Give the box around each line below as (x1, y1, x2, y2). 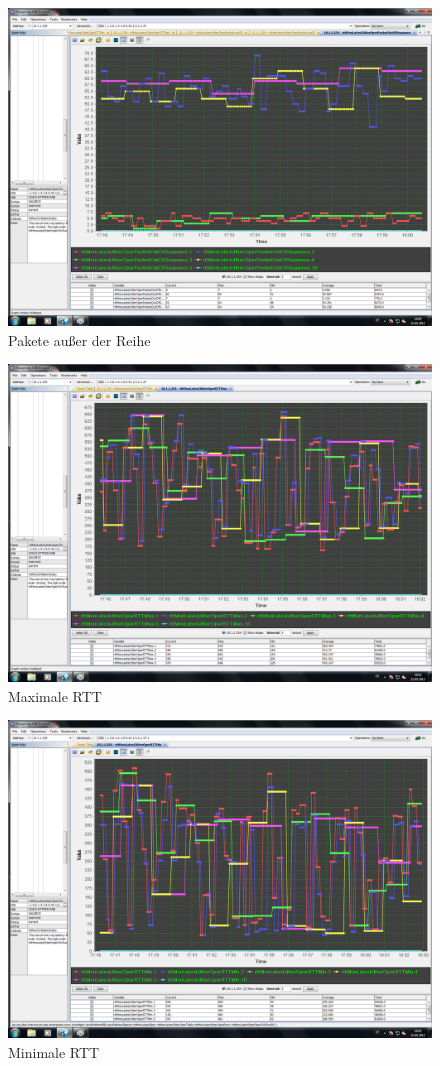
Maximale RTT (8, 685, 102, 706)
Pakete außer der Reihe (8, 329, 151, 350)
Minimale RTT (8, 1041, 100, 1062)
